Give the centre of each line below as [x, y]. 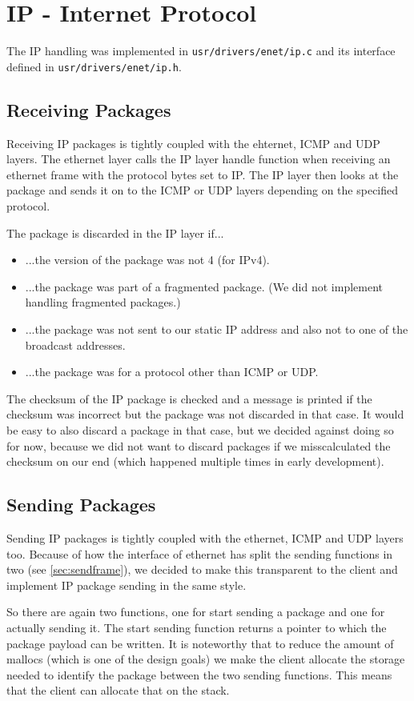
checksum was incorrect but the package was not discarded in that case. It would [205, 414]
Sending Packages [81, 505]
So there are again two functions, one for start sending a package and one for [196, 612]
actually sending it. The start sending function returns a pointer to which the [197, 627]
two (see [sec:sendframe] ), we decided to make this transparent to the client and [202, 569]
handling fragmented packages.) [103, 302]
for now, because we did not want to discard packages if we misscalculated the [199, 445]
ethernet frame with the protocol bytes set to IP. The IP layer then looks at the [203, 174]
